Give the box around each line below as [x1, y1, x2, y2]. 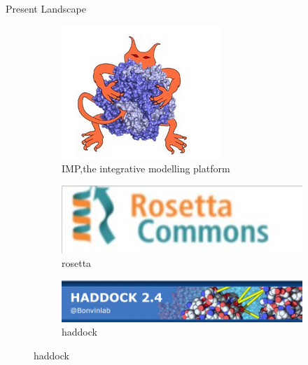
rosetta [62, 256, 92, 270]
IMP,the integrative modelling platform [62, 161, 230, 176]
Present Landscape [6, 1, 86, 15]
